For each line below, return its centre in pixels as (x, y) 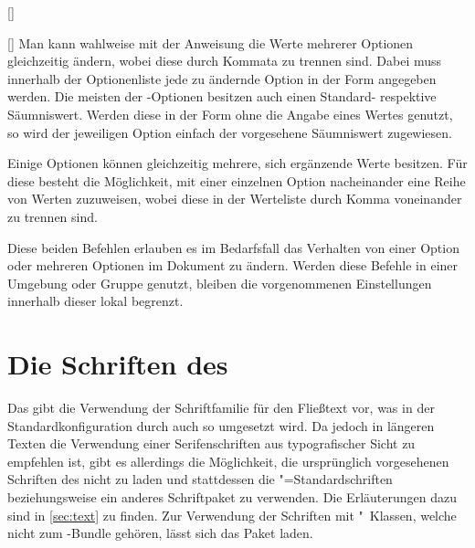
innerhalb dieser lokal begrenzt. (95, 301)
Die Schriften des (118, 364)
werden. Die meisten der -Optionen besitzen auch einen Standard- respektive (222, 96)
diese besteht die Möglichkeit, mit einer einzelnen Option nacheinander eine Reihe (237, 180)
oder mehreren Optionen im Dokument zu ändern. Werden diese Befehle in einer (233, 265)
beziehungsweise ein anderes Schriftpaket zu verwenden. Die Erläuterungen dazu (232, 497)
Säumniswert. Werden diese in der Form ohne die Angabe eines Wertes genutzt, (230, 114)
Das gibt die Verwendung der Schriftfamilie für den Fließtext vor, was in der (221, 408)
